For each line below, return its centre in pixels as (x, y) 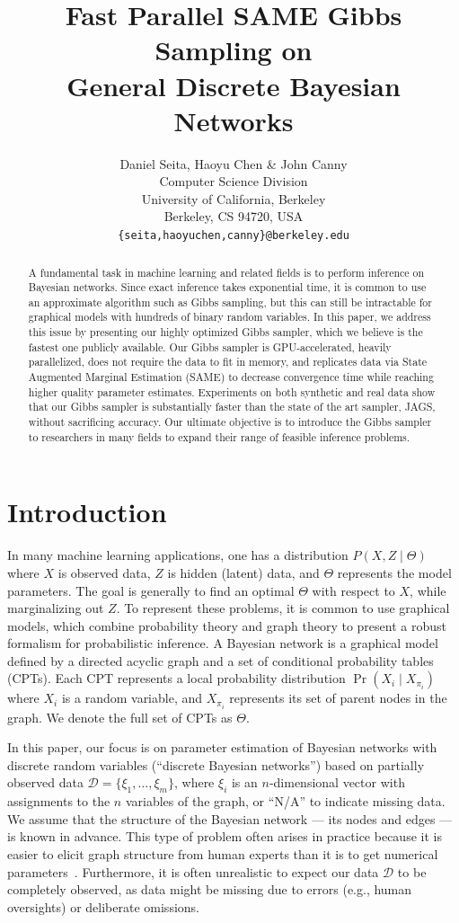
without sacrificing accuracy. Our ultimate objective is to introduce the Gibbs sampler (230, 422)
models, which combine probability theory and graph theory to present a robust (227, 625)
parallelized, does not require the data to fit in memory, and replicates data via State (228, 362)
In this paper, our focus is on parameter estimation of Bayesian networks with (222, 747)
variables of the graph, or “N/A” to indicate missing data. (285, 801)
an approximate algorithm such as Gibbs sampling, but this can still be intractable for (230, 302)
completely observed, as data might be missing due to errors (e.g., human (210, 889)
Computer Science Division (234, 181)
